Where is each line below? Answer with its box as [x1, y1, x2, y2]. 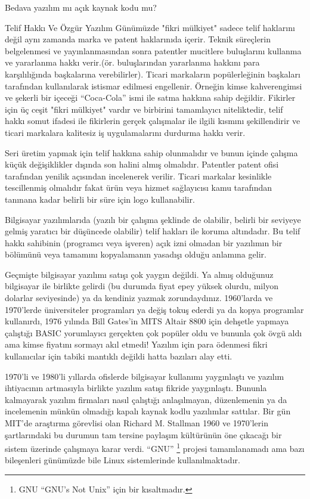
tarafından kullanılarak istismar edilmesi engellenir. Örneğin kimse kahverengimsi [5, 79, 302, 92]
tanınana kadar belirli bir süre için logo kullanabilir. [5, 193, 195, 205]
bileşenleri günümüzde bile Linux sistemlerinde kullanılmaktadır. [5, 454, 240, 466]
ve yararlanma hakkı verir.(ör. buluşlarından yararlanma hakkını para [5, 56, 260, 69]
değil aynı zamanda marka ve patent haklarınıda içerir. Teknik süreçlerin [5, 33, 271, 45]
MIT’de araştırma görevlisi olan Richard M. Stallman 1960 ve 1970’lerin [5, 417, 268, 429]
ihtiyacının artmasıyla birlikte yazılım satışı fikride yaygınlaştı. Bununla [5, 382, 267, 394]
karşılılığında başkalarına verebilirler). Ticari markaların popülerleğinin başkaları [5, 67, 300, 80]
